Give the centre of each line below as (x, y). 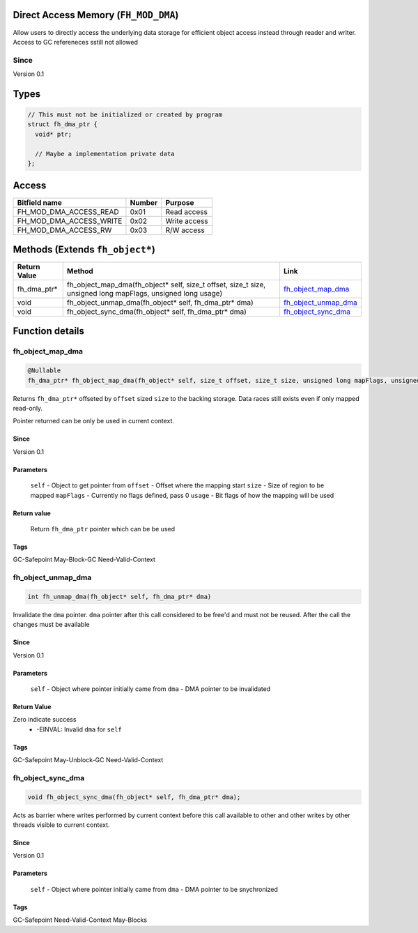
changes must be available (51, 625)
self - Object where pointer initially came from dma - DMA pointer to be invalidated (150, 689)
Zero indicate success (45, 720)
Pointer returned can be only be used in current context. (93, 421)
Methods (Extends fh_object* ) (84, 249)
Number (144, 202)
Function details (49, 331)
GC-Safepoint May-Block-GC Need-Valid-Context (84, 560)
